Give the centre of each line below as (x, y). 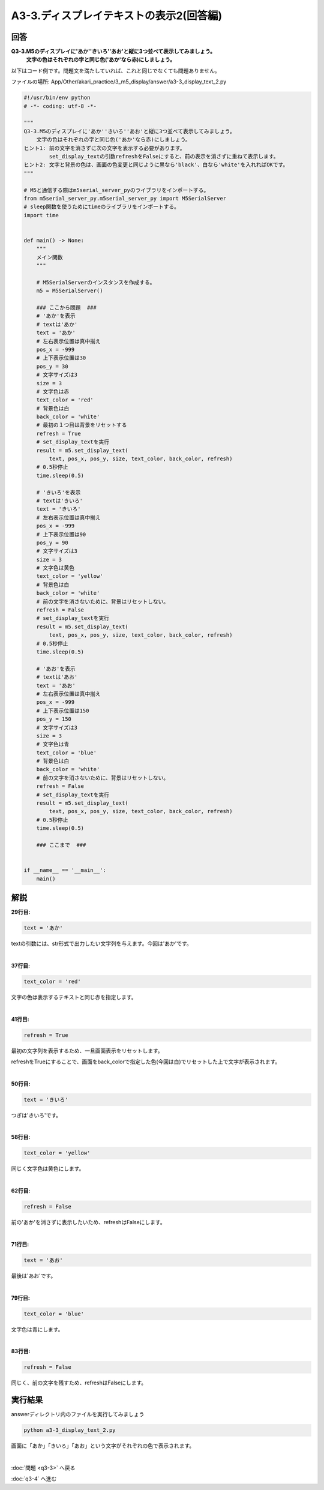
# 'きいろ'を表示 (58, 492)
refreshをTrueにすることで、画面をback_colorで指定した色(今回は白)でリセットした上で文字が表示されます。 (146, 1062)
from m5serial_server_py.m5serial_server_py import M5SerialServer (125, 198)
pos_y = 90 (52, 542)
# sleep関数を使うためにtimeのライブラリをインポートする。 (102, 207)
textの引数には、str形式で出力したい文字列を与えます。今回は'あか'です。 (101, 944)
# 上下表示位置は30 (61, 358)
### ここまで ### (61, 845)
